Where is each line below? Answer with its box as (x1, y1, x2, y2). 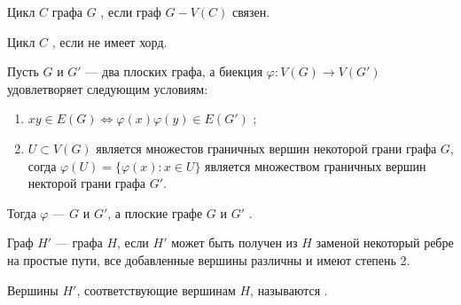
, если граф (100, 3, 161, 20)
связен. (231, 3, 270, 20)
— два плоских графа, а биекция (85, 62, 263, 81)
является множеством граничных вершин (205, 156, 426, 175)
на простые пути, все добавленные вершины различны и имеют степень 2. (7, 250, 410, 269)
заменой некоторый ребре (316, 233, 454, 252)
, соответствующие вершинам (76, 280, 236, 299)
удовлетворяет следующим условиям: (7, 79, 208, 98)
